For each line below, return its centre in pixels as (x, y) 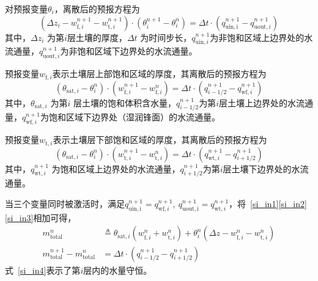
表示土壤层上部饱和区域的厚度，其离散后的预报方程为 (159, 74)
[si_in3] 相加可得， (41, 217)
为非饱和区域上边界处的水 (261, 37)
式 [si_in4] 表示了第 (43, 270)
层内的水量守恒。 (118, 270)
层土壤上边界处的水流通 (266, 102)
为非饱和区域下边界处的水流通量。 (129, 51)
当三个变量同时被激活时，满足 (65, 204)
